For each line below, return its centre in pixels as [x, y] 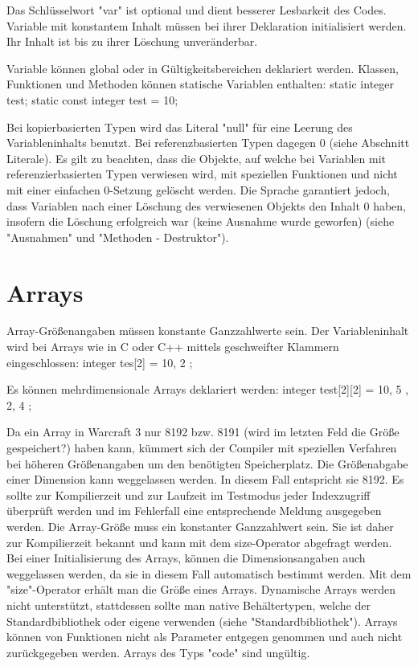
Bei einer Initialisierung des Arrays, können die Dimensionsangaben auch [186, 558]
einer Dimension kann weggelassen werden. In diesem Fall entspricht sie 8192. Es [205, 479]
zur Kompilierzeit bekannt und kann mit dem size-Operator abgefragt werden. [199, 542]
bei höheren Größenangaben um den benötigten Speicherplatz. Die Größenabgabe [207, 463]
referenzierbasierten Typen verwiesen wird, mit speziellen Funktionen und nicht [202, 174]
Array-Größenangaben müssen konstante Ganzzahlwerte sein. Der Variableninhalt [208, 331]
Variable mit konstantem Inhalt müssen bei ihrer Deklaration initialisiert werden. [207, 25]
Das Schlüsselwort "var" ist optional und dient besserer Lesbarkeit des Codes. [197, 10]
